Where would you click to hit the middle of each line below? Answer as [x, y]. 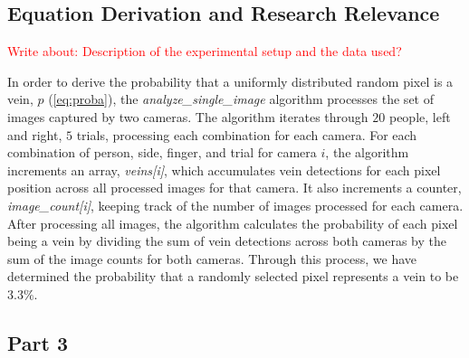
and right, [35, 134]
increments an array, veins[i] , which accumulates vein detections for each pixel [224, 170]
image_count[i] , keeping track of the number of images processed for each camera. [235, 205]
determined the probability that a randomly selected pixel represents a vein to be [233, 276]
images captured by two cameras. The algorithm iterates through [188, 116]
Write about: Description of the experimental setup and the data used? [205, 51]
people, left [420, 116]
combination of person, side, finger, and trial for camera [162, 152]
